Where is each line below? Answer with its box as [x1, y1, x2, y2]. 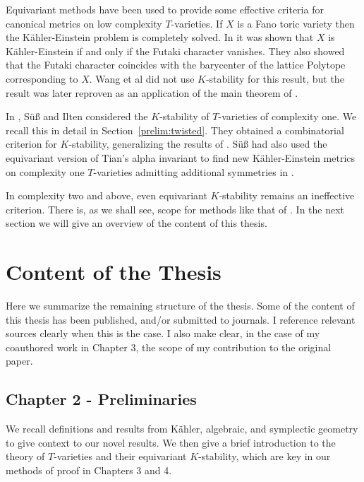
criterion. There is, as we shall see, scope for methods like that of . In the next [6, 201, 345, 216]
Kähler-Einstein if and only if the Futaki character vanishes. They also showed [6, 43, 345, 58]
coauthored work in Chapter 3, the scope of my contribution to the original [6, 339, 332, 354]
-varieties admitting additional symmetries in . [93, 164, 294, 179]
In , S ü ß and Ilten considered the [6, 109, 148, 124]
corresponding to [6, 71, 78, 86]
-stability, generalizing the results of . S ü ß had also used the [68, 136, 327, 151]
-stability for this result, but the [205, 71, 344, 86]
